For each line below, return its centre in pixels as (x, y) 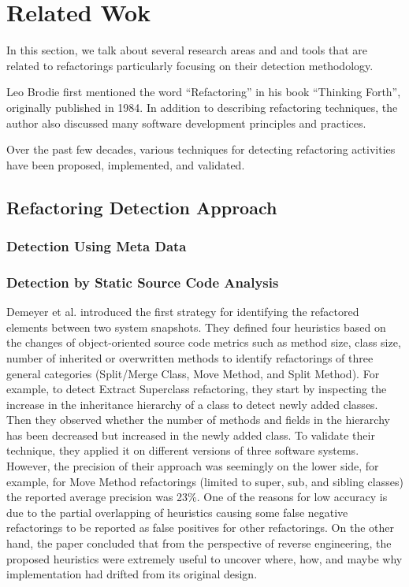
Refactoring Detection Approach (142, 207)
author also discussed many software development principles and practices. (186, 123)
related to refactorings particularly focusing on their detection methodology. (190, 65)
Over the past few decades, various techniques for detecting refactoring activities (201, 149)
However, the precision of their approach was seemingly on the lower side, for (193, 466)
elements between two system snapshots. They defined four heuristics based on (196, 327)
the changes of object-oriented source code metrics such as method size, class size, (204, 342)
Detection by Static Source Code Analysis (143, 282)
